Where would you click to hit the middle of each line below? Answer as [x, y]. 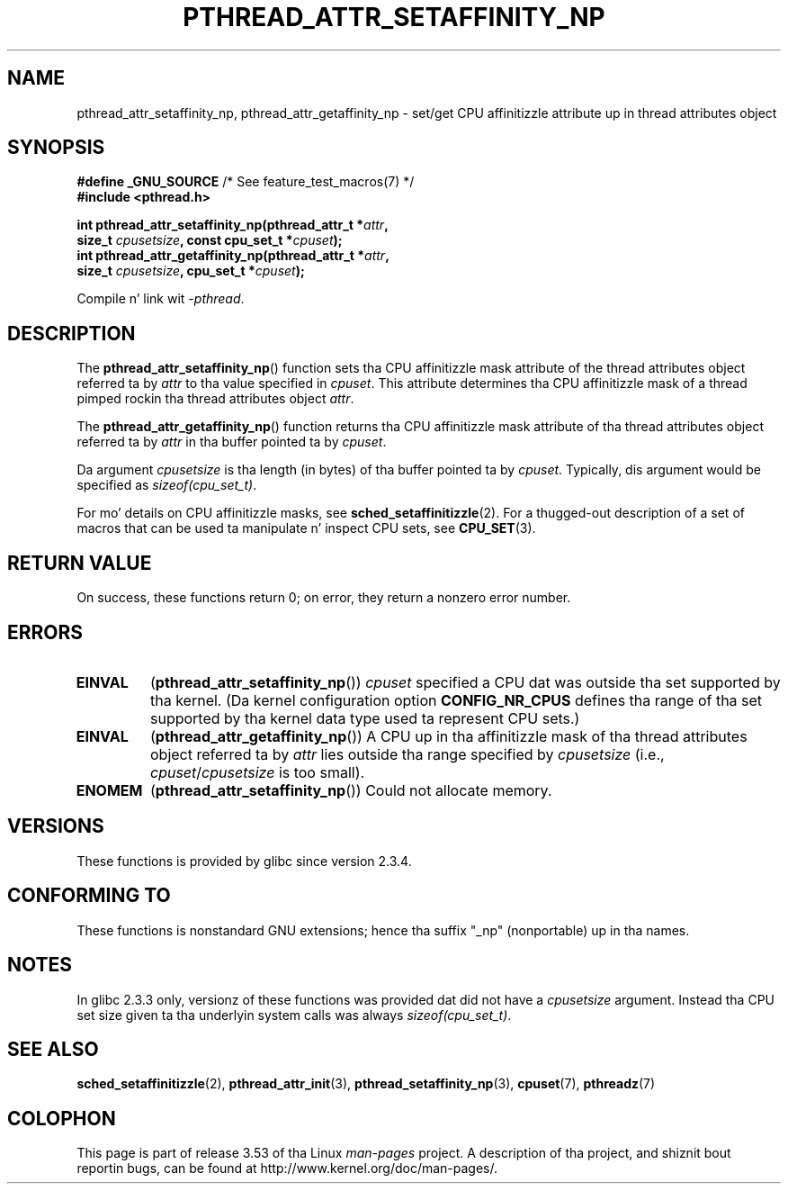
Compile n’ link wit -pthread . [161, 299]
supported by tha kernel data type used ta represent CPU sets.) [365, 718]
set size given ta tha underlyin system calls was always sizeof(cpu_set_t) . [294, 1015]
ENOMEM [109, 790]
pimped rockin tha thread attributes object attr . [215, 399]
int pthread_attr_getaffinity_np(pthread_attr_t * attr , [233, 256]
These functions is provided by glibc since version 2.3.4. [244, 861]
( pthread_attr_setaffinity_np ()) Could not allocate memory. [351, 790]
